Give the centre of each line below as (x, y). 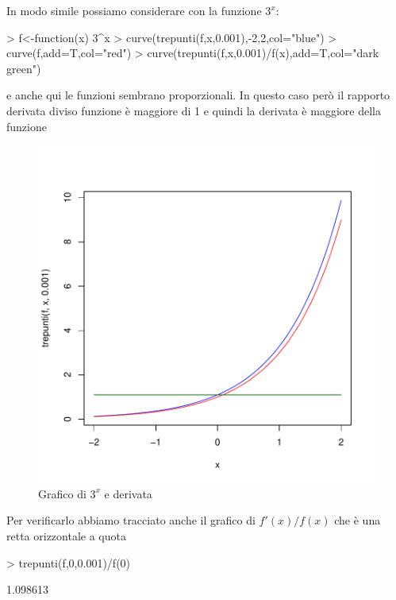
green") (24, 68)
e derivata (128, 493)
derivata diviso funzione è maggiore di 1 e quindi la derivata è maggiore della (194, 110)
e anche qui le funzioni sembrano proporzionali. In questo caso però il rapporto (198, 95)
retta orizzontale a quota (66, 535)
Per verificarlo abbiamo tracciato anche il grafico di (131, 520)
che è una (358, 520)
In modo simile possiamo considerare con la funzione (134, 10)
